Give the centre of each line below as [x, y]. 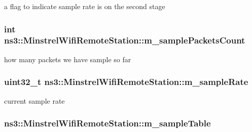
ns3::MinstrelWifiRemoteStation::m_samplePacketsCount [125, 40]
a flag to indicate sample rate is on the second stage [85, 6]
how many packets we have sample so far [68, 59]
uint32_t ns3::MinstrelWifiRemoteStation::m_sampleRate [126, 82]
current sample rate [34, 100]
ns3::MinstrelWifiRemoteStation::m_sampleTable [107, 123]
